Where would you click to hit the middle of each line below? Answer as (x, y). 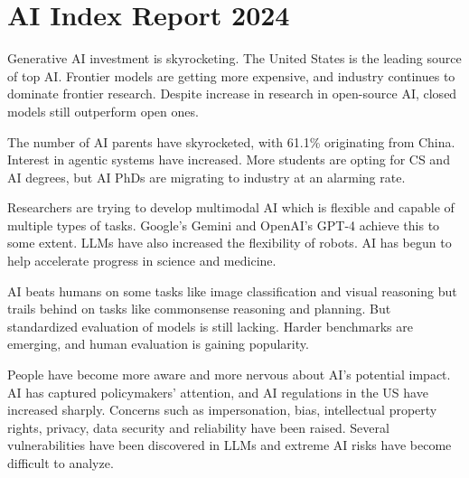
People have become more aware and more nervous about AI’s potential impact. (229, 375)
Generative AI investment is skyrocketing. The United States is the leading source (234, 58)
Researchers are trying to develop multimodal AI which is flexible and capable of (231, 207)
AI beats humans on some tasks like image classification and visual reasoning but (232, 291)
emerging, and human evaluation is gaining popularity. (158, 344)
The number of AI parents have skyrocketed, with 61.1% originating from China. (231, 141)
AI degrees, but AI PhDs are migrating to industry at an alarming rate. (206, 177)
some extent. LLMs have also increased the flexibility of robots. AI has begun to (230, 243)
